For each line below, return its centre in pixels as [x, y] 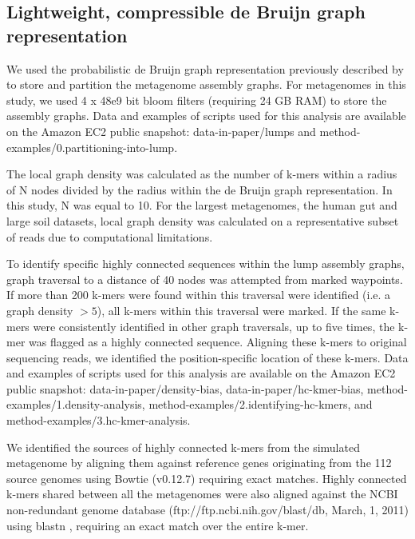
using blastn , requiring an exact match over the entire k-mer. [158, 525]
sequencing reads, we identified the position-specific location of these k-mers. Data [207, 357]
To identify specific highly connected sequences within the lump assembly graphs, [206, 264]
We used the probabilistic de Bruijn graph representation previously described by [205, 68]
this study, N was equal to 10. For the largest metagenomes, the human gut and [202, 205]
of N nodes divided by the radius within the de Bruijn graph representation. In [200, 189]
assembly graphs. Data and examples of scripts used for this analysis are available [206, 116]
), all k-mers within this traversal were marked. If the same [241, 310]
